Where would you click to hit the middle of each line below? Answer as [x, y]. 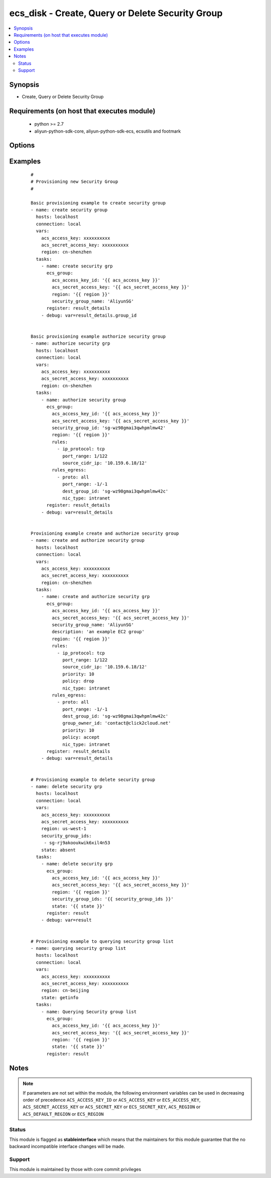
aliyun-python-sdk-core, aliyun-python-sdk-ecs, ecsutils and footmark [108, 131]
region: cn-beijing [65, 991]
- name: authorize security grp [71, 343]
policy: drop [79, 681]
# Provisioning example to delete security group [93, 779]
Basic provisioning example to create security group [98, 203]
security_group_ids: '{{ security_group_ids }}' [113, 899]
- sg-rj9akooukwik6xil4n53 [77, 843]
